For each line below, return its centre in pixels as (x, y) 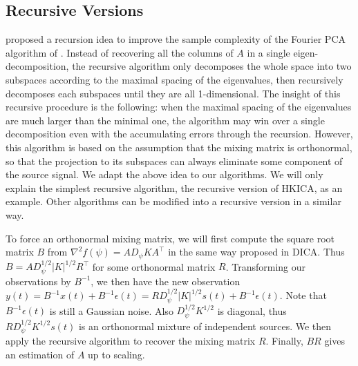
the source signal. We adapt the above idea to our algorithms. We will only (164, 174)
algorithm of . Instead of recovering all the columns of (120, 52)
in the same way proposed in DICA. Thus (256, 252)
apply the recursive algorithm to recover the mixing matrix (131, 341)
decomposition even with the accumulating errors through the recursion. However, (179, 134)
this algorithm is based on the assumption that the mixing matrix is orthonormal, (179, 147)
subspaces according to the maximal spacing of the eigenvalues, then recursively (175, 79)
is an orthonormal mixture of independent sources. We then (205, 326)
